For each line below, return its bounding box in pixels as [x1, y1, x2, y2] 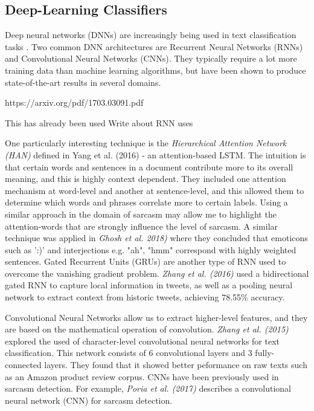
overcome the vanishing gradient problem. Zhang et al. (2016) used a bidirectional [5, 267, 309, 279]
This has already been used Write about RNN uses [5, 116, 193, 129]
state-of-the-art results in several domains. [5, 76, 161, 88]
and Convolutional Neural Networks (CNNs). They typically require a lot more [5, 52, 297, 65]
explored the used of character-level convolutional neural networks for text [5, 334, 280, 347]
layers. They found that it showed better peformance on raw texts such [44, 358, 307, 371]
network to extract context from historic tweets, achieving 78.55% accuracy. [5, 291, 285, 303]
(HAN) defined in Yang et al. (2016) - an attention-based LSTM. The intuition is [5, 148, 306, 161]
